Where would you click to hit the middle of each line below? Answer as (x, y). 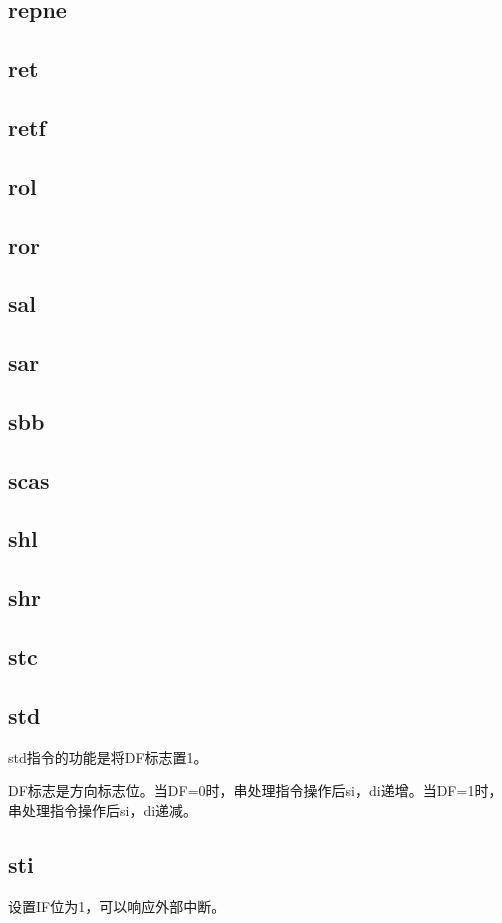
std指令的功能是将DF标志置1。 (108, 756)
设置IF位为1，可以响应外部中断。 (117, 905)
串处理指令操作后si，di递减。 (103, 809)
